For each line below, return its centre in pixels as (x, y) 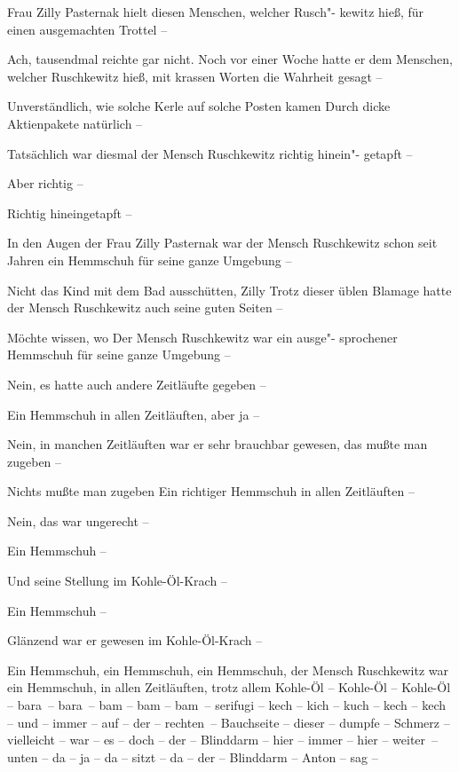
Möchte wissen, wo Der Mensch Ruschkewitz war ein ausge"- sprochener (202, 337)
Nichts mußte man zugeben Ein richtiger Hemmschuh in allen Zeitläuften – (211, 491)
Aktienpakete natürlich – (75, 123)
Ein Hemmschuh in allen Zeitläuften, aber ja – (134, 414)
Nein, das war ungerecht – (78, 520)
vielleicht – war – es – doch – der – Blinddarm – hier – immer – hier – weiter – (223, 740)
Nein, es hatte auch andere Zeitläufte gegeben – (137, 384)
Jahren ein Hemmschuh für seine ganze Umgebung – (150, 260)
